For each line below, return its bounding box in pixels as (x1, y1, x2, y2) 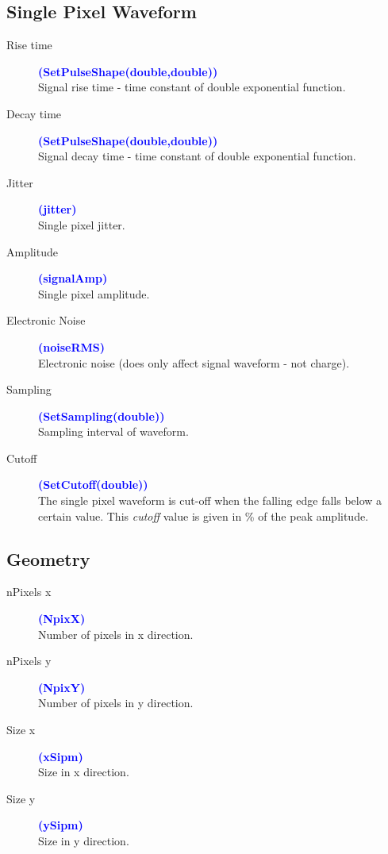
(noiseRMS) (38, 338, 106, 355)
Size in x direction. (38, 764, 129, 780)
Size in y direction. (38, 833, 129, 848)
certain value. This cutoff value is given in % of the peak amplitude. (38, 507, 369, 524)
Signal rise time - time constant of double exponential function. (38, 79, 346, 95)
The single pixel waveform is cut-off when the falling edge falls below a (38, 492, 382, 509)
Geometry (6, 546, 90, 571)
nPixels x (6, 583, 52, 600)
